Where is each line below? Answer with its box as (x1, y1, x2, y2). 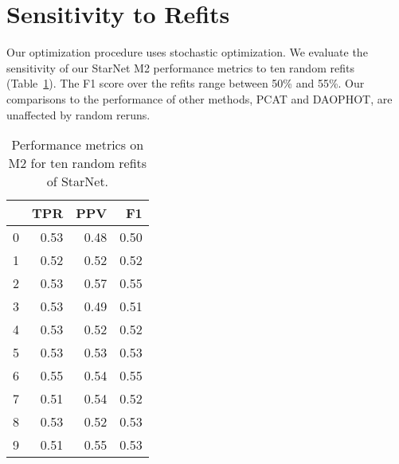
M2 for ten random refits (8, 154, 147, 173)
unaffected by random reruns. (6, 106, 151, 123)
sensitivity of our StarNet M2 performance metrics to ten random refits (6, 59, 354, 76)
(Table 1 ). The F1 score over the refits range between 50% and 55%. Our (6, 75, 365, 92)
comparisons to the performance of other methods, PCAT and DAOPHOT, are (6, 90, 393, 107)
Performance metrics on (11, 135, 144, 154)
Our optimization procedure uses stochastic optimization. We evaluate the (6, 44, 368, 60)
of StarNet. (46, 172, 109, 191)
